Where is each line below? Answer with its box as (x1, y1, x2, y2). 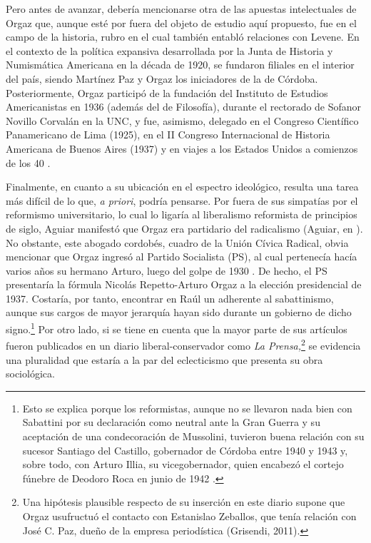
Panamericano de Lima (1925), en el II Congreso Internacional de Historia (6, 127, 330, 142)
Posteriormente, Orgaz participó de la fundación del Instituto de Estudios (6, 85, 328, 100)
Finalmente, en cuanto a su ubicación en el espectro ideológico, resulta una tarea (6, 179, 359, 194)
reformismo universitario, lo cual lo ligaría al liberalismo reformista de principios (6, 207, 357, 222)
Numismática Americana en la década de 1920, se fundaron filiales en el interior (6, 57, 355, 72)
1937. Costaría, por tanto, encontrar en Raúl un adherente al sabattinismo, (6, 290, 334, 305)
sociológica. (6, 366, 55, 381)
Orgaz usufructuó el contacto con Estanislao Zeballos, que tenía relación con (22, 508, 357, 523)
